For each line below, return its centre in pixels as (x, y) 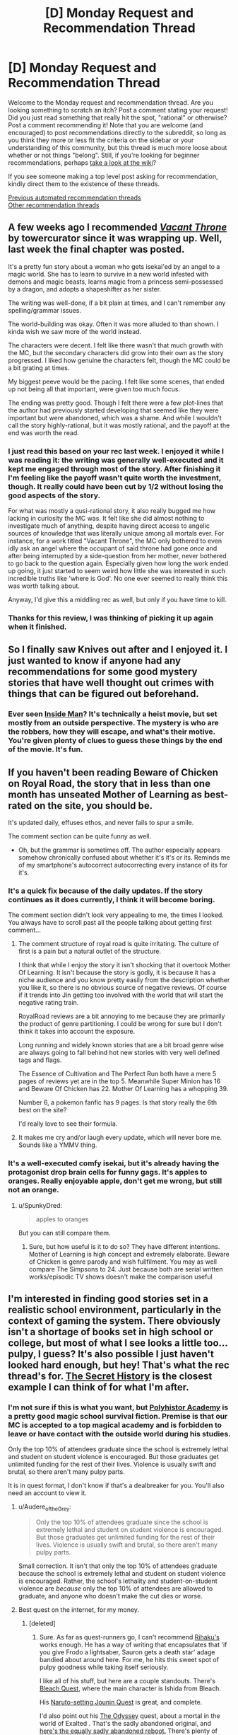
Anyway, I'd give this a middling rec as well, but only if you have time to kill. (117, 600)
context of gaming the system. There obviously (114, 1321)
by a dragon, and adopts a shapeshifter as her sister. (85, 289)
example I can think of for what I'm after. (99, 1387)
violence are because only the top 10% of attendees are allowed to (115, 1589)
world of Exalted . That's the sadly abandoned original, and (125, 1724)
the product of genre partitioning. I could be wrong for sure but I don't (120, 1024)
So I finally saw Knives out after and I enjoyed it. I (118, 650)
